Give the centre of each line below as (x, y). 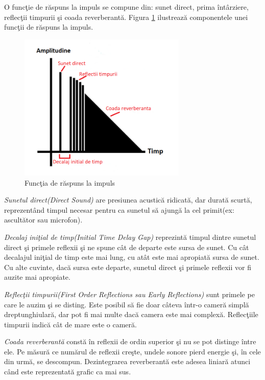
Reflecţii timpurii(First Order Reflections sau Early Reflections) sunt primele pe (129, 294)
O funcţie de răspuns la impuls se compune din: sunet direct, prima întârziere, (126, 7)
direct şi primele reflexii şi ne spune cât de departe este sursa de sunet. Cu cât (127, 247)
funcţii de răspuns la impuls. (49, 27)
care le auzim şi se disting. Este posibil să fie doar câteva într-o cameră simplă (127, 304)
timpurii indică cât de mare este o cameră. (70, 324)
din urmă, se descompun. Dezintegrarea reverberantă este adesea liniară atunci (127, 361)
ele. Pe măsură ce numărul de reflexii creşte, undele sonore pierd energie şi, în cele (132, 351)
